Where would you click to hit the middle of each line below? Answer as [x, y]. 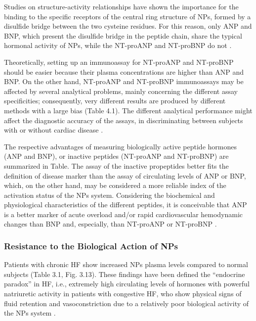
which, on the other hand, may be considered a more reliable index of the [115, 185]
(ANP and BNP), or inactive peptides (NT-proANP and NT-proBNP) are [116, 156]
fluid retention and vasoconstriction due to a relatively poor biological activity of [127, 303]
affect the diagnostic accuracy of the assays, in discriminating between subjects [124, 120]
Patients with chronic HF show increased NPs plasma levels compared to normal [126, 264]
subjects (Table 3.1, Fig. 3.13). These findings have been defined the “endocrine [125, 274]
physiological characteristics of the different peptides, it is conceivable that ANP [126, 205]
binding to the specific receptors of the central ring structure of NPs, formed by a [128, 16]
